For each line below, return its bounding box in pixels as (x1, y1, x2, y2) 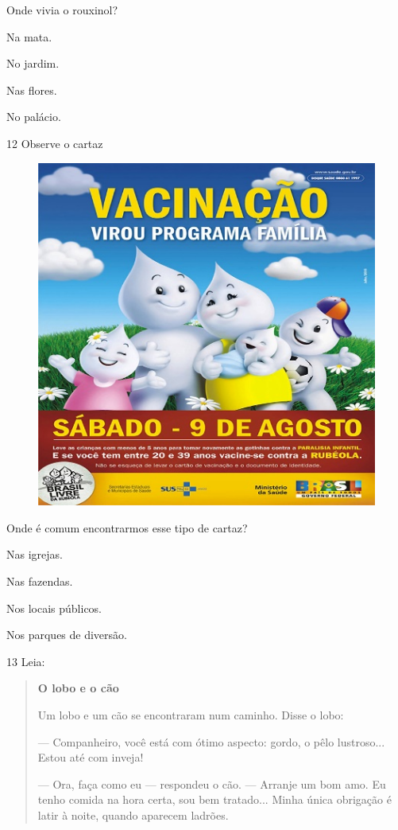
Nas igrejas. (6, 546, 63, 563)
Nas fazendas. (6, 573, 73, 590)
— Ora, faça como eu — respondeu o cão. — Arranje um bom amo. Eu (37, 775, 386, 792)
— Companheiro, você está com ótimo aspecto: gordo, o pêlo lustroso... (37, 733, 385, 750)
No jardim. (6, 55, 60, 72)
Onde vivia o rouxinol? (6, 2, 118, 18)
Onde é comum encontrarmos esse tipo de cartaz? (6, 519, 248, 536)
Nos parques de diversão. (6, 626, 127, 643)
